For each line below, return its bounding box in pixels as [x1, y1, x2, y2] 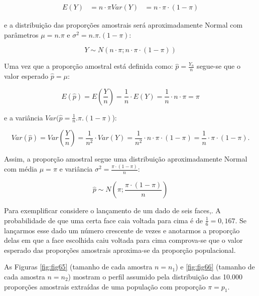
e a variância [4, 112, 43, 122]
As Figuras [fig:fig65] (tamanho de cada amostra [4, 261, 153, 272]
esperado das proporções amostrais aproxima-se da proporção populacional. [4, 244, 236, 255]
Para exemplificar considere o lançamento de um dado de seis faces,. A [4, 205, 221, 216]
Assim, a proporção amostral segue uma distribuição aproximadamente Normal [4, 154, 247, 164]
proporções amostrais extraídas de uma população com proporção [4, 281, 206, 291]
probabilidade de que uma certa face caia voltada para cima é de [4, 215, 203, 225]
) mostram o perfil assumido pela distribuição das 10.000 [68, 271, 242, 281]
